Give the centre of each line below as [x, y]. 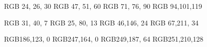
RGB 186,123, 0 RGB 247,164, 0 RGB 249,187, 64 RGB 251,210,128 [104, 39]
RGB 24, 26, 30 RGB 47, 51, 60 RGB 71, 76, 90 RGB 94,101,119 [103, 6]
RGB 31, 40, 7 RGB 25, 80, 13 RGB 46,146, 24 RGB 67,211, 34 [102, 22]
